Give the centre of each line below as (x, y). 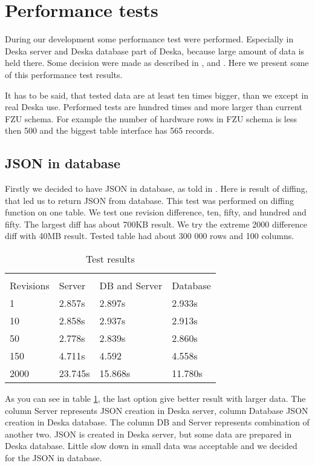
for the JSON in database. (54, 458)
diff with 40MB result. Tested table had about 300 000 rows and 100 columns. (150, 236)
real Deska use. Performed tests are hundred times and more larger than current (154, 107)
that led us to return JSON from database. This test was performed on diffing (149, 200)
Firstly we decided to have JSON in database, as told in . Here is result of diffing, (156, 189)
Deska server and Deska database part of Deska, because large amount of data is (155, 51)
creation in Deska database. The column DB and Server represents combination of (157, 422)
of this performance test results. (64, 74)
